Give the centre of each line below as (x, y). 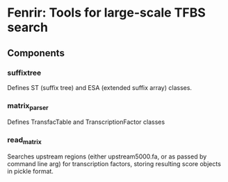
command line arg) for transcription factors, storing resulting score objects (114, 164)
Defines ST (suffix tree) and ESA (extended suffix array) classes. (100, 87)
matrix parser (28, 106)
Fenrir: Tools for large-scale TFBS (107, 13)
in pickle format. (31, 171)
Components (36, 53)
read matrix (24, 140)
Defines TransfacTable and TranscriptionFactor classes (86, 122)
